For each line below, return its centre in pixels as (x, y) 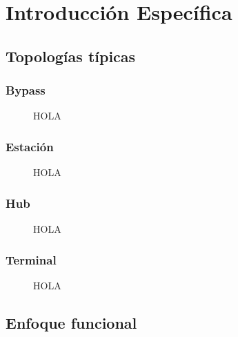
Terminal (31, 259)
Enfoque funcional (71, 322)
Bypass (26, 90)
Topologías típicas (71, 56)
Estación (30, 146)
